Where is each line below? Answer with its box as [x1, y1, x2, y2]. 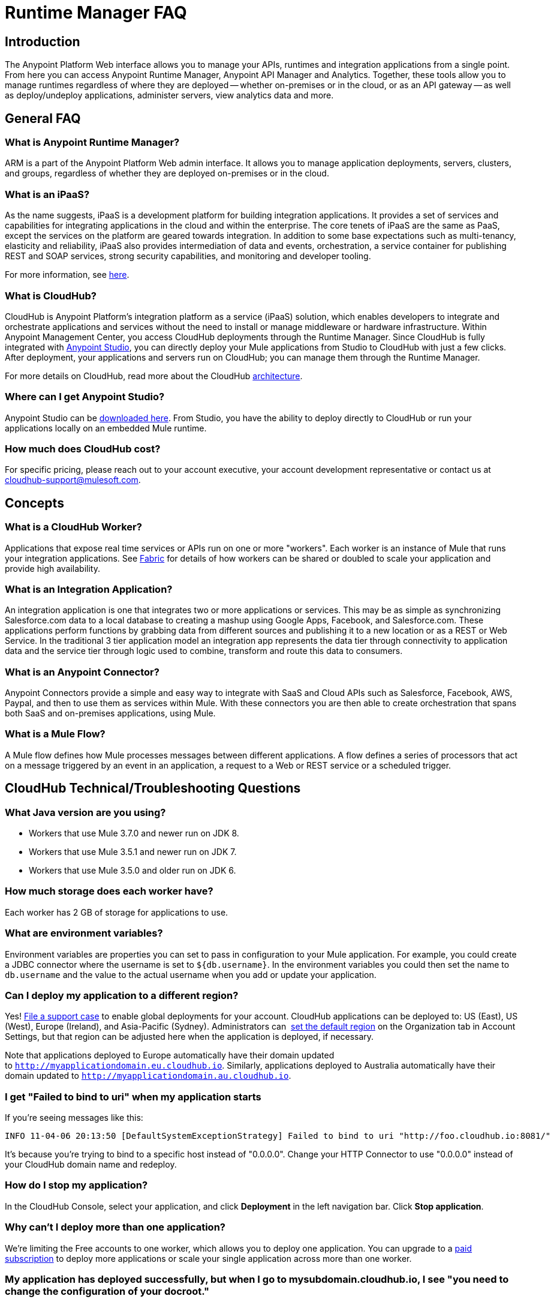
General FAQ [5, 110, 81, 126]
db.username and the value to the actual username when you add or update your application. [5, 969, 377, 980]
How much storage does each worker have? [5, 885, 213, 898]
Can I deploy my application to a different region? [5, 989, 239, 1001]
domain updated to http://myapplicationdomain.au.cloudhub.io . [5, 1070, 291, 1081]
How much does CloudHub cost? [5, 443, 161, 455]
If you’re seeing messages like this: [5, 1112, 143, 1123]
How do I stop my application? [5, 1179, 148, 1192]
